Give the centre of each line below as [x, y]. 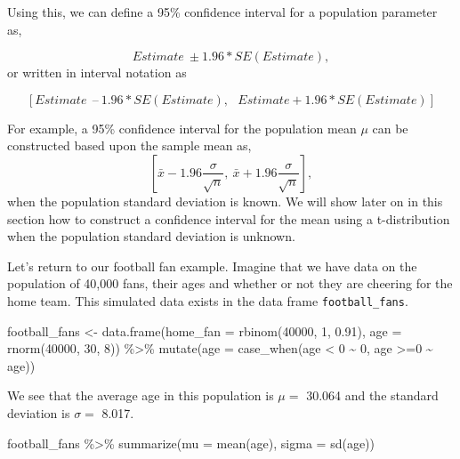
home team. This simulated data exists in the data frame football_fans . [208, 300]
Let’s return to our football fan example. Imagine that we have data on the [212, 266]
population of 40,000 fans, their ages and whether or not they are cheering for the [230, 283]
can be [390, 128]
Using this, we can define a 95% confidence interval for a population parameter [222, 12]
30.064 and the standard [372, 395]
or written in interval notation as [97, 72]
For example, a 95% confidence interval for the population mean [182, 128]
